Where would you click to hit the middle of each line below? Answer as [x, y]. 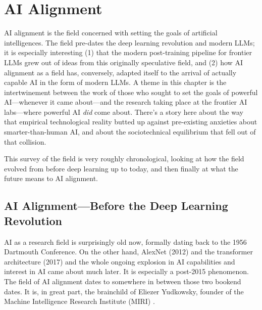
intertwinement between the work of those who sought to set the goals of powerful [131, 92]
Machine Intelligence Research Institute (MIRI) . [80, 301]
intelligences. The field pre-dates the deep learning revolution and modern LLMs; [129, 42]
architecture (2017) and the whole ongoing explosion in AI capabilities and [120, 261]
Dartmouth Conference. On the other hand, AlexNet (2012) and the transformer [128, 252]
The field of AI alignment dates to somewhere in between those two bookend [123, 281]
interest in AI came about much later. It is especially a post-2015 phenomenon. [126, 271]
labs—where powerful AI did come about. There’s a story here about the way [124, 112]
